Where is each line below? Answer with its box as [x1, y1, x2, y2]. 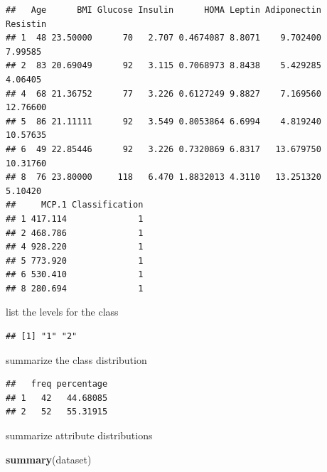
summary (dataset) [6, 451, 92, 466]
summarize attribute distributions [6, 428, 153, 443]
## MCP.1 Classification [6, 200, 144, 210]
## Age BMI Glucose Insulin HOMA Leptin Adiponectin [6, 5, 321, 15]
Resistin [6, 18, 47, 29]
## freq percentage [6, 379, 108, 390]
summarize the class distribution [6, 352, 147, 367]
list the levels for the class [6, 304, 119, 319]
